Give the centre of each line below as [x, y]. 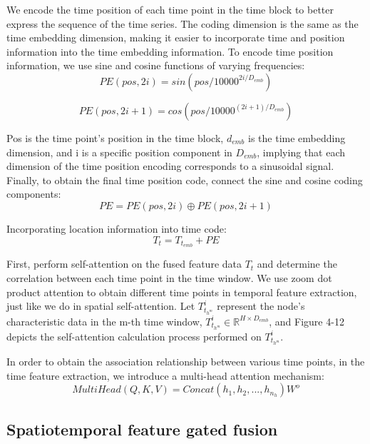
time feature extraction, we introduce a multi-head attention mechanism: [165, 375]
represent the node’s [261, 306]
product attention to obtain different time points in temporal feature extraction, [182, 292]
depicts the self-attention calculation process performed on [134, 336]
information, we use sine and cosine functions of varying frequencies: [156, 65]
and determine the [297, 264]
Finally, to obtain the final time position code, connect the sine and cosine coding [185, 180]
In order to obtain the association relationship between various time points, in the [186, 362]
